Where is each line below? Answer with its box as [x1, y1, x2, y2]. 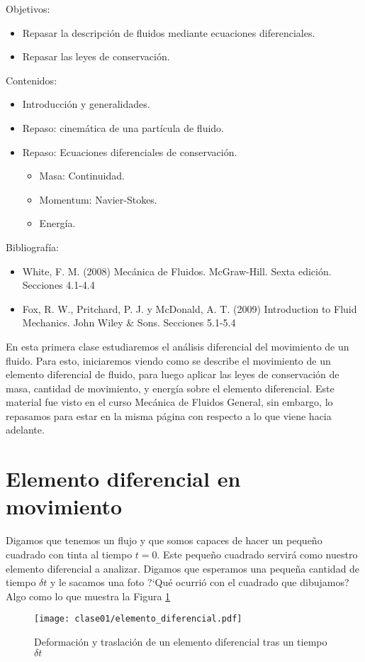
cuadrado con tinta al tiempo [6, 546, 133, 561]
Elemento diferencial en [6, 464, 241, 493]
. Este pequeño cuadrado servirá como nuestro [157, 546, 358, 561]
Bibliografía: [6, 239, 59, 254]
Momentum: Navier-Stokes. [39, 192, 157, 206]
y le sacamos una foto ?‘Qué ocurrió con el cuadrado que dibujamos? [50, 575, 349, 590]
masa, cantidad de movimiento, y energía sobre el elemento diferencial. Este [6, 380, 335, 395]
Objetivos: [6, 1, 50, 16]
